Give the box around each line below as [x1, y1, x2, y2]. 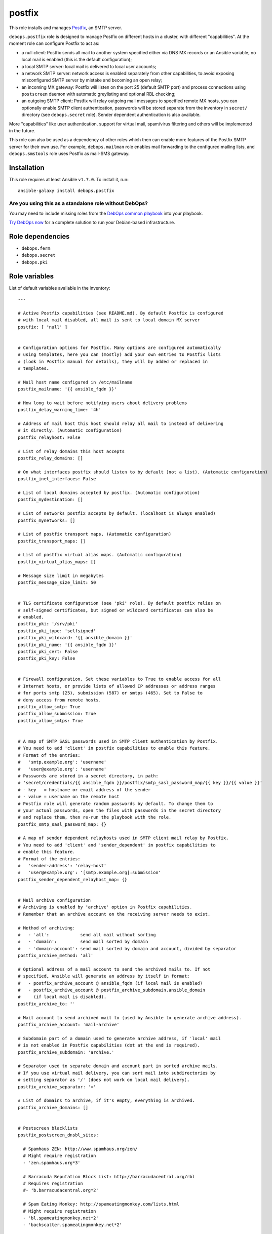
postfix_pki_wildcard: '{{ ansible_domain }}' [18, 635, 133, 641]
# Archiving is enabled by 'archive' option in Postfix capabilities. [18, 904, 193, 910]
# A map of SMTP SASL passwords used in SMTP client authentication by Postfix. [18, 738, 219, 744]
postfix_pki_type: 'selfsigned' [18, 628, 96, 634]
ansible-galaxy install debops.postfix [18, 188, 115, 193]
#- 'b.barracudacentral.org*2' [23, 1188, 99, 1193]
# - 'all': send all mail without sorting [18, 932, 156, 937]
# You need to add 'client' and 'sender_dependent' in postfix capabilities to [18, 842, 216, 848]
